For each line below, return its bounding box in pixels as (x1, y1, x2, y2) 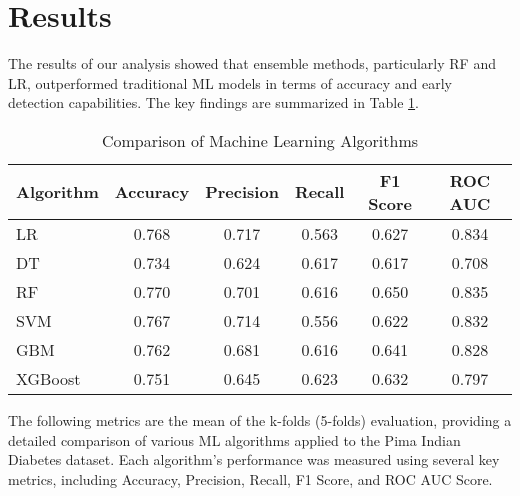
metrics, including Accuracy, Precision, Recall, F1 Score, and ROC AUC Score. (8, 468, 493, 489)
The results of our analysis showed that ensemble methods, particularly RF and (8, 53, 496, 74)
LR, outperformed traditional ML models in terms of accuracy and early (8, 72, 452, 93)
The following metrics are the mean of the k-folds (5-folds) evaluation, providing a (8, 409, 512, 430)
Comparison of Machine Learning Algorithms (101, 128, 419, 152)
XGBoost (16, 366, 81, 390)
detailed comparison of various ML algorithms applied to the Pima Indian (8, 429, 461, 450)
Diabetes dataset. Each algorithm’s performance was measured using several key (8, 449, 500, 470)
